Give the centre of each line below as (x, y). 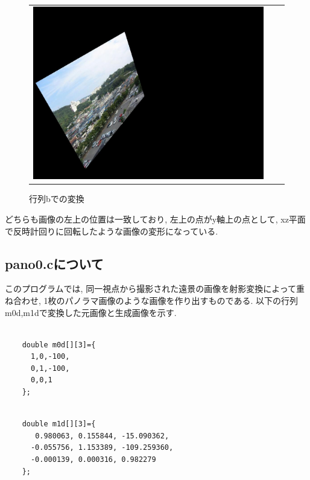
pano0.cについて (54, 263)
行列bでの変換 (57, 199)
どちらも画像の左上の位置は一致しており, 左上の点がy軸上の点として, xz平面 (155, 219)
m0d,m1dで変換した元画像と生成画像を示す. (91, 312)
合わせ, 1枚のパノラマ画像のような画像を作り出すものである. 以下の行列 (155, 300)
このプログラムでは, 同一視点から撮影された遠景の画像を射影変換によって (151, 289)
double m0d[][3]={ (59, 345)
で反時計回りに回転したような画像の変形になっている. (112, 231)
